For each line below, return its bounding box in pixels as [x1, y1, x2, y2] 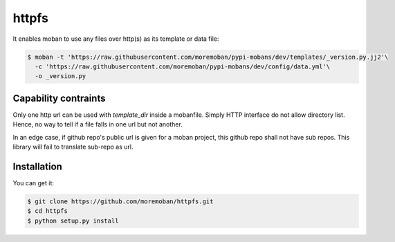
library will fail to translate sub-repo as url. [12, 142, 134, 151]
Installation [12, 160, 62, 172]
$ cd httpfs [27, 207, 68, 215]
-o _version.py [35, 73, 86, 80]
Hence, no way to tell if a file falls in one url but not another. [12, 120, 183, 129]
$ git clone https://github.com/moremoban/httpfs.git [27, 197, 214, 205]
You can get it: [12, 178, 55, 187]
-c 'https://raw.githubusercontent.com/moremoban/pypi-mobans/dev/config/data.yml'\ [35, 62, 331, 71]
